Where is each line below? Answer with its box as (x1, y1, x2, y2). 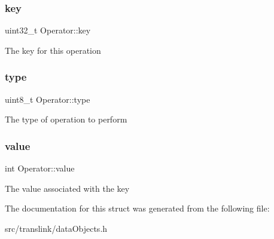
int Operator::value (5, 162, 75, 174)
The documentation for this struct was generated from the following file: (5, 202, 270, 215)
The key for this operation (5, 44, 101, 56)
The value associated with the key (5, 182, 130, 194)
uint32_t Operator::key (5, 24, 91, 36)
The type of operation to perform (5, 113, 127, 125)
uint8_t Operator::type (5, 93, 90, 105)
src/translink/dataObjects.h (5, 222, 108, 234)
